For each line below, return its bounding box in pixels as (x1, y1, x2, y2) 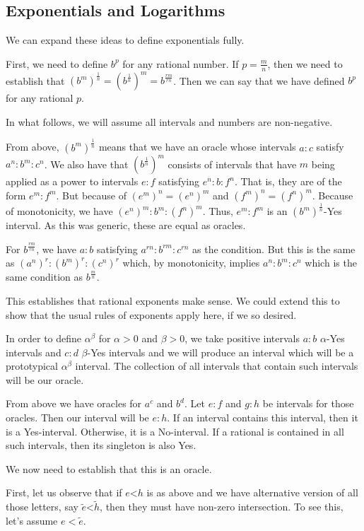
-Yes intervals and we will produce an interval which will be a (87, 344, 354, 359)
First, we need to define (6, 56, 108, 71)
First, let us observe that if (6, 485, 122, 500)
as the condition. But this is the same (192, 241, 356, 256)
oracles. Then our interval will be (6, 410, 149, 425)
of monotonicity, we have (6, 204, 113, 218)
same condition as (6, 269, 83, 284)
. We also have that (44, 156, 129, 171)
